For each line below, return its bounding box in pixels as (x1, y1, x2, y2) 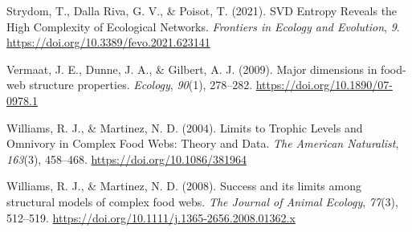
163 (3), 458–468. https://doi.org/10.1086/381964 (6, 150, 247, 167)
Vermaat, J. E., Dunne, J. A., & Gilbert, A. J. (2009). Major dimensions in (6, 60, 377, 77)
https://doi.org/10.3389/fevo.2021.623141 (6, 34, 210, 51)
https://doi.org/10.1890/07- (255, 76, 393, 93)
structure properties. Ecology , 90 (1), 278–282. (29, 76, 253, 93)
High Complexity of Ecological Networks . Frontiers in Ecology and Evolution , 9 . (6, 18, 400, 35)
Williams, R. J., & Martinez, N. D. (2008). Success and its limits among (6, 177, 361, 194)
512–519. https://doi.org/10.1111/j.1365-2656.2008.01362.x (6, 209, 296, 226)
